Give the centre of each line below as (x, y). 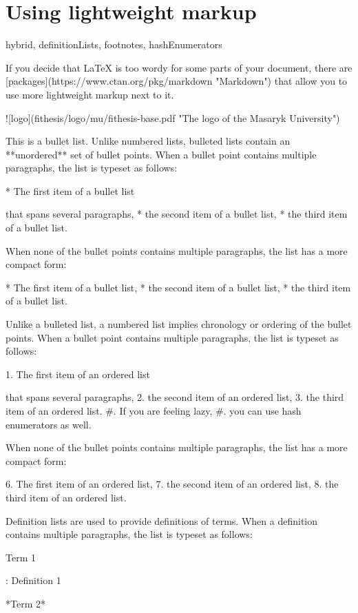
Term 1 (21, 557)
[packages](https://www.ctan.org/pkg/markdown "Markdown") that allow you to (177, 81)
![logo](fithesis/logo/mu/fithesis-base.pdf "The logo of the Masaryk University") (173, 117)
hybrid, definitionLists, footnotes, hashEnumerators (114, 44)
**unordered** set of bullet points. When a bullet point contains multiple (161, 154)
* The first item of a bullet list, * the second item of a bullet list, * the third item (178, 287)
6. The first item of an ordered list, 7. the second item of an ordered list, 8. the (172, 484)
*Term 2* (25, 603)
